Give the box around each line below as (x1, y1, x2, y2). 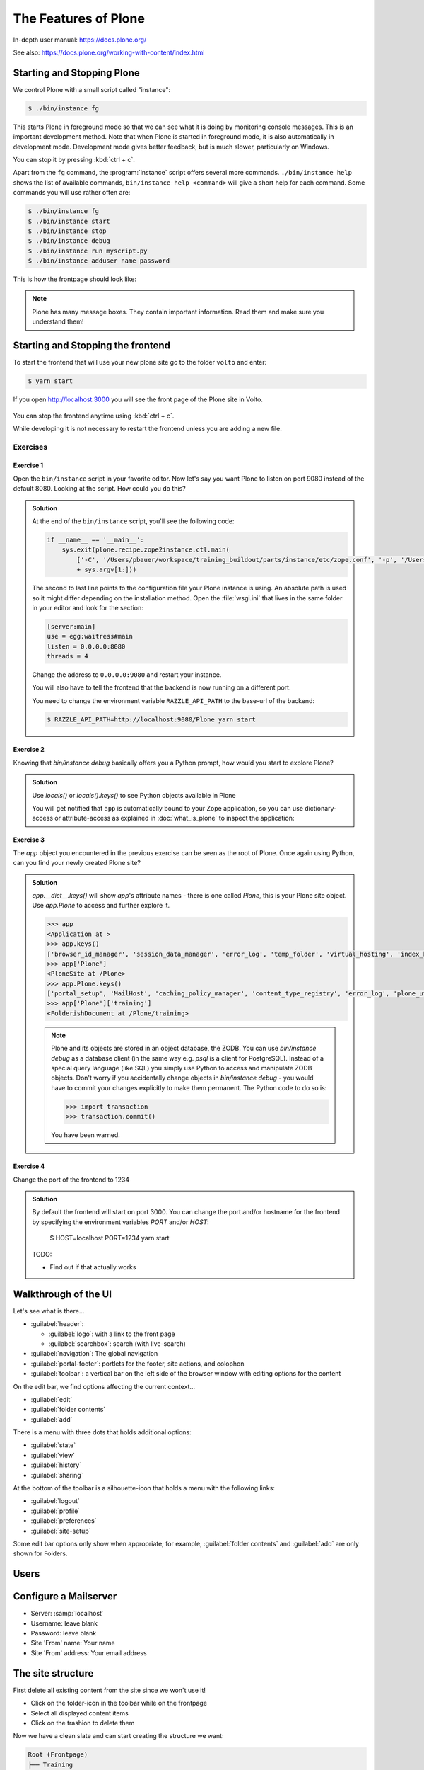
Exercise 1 (13, 461, 44, 470)
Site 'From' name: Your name (30, 1639, 116, 1648)
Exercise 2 (13, 746, 45, 754)
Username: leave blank (30, 1618, 98, 1628)
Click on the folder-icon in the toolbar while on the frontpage (30, 1699, 208, 1708)
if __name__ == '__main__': (47, 536, 144, 544)
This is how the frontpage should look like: (13, 275, 137, 283)
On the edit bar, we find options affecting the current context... (13, 1382, 196, 1391)
